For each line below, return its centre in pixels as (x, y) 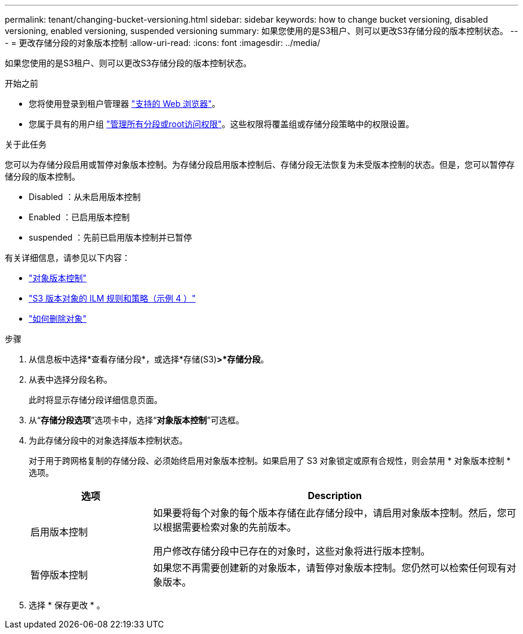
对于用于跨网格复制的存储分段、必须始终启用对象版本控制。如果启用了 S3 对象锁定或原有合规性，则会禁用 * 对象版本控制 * (270, 461)
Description (335, 495)
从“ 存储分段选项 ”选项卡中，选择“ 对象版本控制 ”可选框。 (136, 420)
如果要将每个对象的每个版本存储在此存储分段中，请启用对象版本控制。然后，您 (330, 513)
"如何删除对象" (58, 318)
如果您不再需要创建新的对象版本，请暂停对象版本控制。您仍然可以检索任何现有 (330, 568)
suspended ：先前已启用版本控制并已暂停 (110, 237)
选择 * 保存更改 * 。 (67, 605)
